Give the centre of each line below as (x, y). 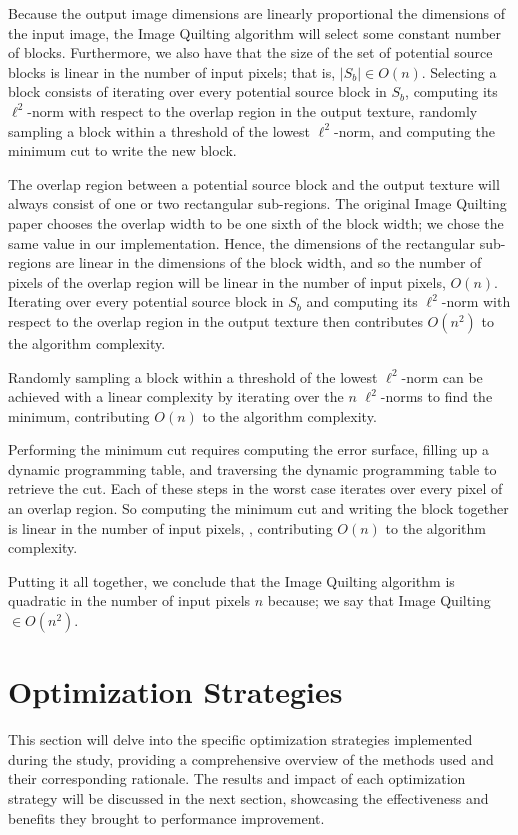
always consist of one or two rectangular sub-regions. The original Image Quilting (257, 203)
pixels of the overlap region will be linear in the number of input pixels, (227, 281)
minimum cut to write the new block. (122, 150)
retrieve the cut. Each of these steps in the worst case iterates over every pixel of (255, 488)
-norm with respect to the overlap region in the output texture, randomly (252, 110)
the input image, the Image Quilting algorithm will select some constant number (255, 32)
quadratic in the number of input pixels (129, 600)
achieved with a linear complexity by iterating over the (176, 396)
